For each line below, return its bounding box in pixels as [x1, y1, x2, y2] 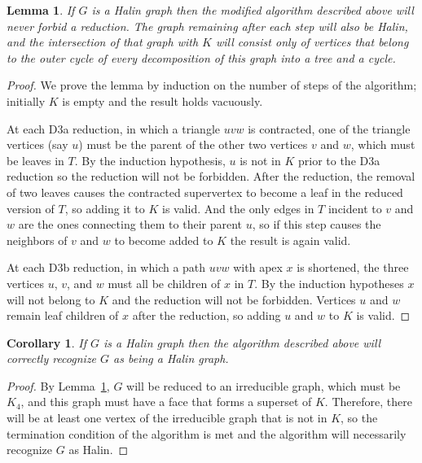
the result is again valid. [230, 231, 351, 248]
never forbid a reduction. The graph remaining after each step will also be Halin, [7, 17, 408, 34]
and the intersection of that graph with [7, 33, 199, 50]
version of [7, 199, 55, 216]
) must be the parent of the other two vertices [78, 136, 308, 153]
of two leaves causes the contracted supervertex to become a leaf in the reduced [7, 183, 403, 200]
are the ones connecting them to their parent [18, 216, 243, 233]
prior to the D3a [298, 151, 380, 168]
